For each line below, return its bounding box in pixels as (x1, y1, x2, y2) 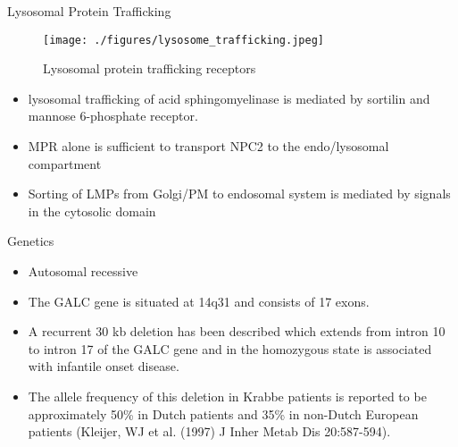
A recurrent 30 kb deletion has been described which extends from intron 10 (28, 322, 446, 341)
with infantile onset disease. (28, 357, 179, 375)
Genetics (7, 232, 54, 250)
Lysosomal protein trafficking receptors (43, 59, 256, 78)
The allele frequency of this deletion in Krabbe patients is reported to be (28, 386, 427, 405)
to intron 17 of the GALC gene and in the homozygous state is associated (28, 339, 432, 358)
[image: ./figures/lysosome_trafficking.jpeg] (43, 33, 324, 46)
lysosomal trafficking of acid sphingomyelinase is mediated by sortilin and (28, 89, 430, 107)
